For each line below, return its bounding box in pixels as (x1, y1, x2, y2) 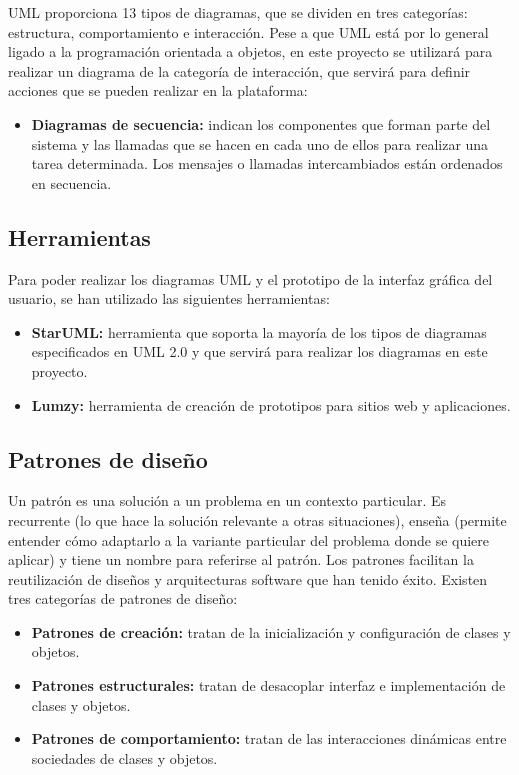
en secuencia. (31, 172, 112, 193)
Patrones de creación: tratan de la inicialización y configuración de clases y (31, 621, 511, 642)
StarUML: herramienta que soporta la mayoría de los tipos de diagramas (31, 321, 487, 342)
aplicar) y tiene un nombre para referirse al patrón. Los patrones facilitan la (8, 549, 474, 570)
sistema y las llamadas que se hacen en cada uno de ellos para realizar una (31, 133, 489, 154)
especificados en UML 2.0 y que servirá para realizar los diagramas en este (31, 341, 488, 362)
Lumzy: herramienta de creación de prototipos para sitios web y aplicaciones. (31, 394, 511, 415)
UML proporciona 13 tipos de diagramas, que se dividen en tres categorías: (8, 2, 468, 22)
